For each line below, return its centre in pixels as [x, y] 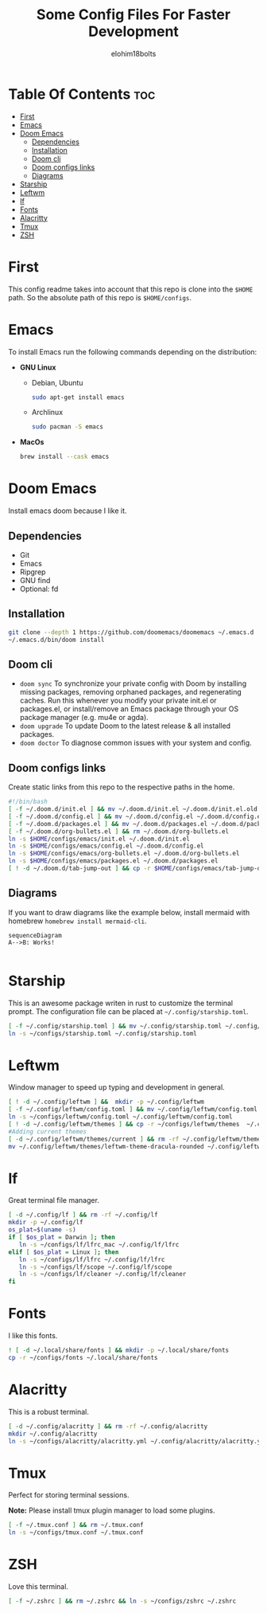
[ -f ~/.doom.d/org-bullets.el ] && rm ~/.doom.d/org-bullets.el [118, 831]
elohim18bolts [133, 53]
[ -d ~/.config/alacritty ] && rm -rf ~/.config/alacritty [108, 1426]
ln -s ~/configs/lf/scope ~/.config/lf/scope [95, 1267]
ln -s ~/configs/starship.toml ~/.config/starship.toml [103, 1033]
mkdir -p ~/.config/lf [46, 1223]
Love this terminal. [39, 1586]
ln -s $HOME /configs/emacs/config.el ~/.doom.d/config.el [106, 846]
